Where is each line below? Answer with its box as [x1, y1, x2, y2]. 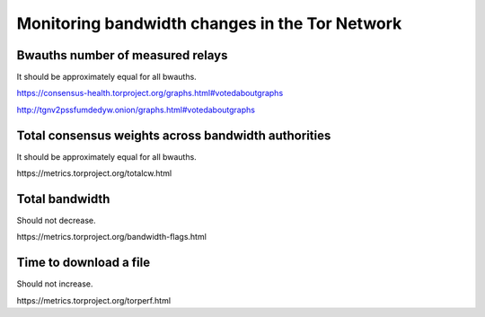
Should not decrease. [16, 216, 96, 226]
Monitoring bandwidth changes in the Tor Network [16, 13, 402, 33]
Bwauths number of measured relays [16, 48, 228, 63]
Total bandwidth [16, 191, 110, 207]
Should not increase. [16, 278, 93, 289]
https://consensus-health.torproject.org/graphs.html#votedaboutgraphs [16, 88, 284, 99]
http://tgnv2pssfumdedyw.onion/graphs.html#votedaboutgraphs [16, 104, 256, 115]
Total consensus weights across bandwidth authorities [16, 128, 331, 143]
